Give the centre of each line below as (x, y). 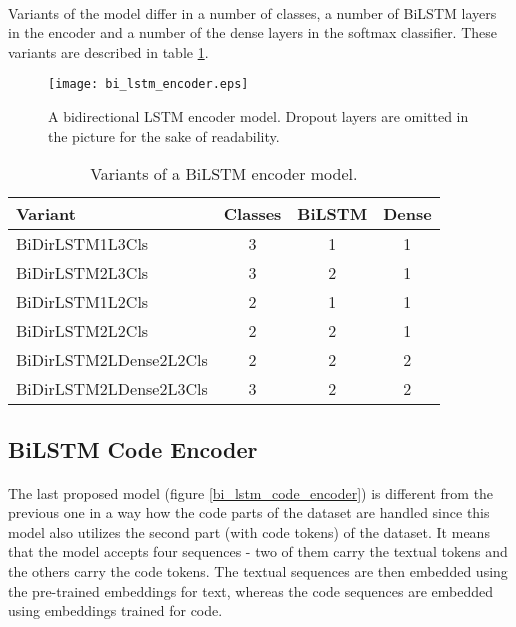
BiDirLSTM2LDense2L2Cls (112, 360)
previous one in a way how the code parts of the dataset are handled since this (249, 512)
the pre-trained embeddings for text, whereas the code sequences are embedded (251, 590)
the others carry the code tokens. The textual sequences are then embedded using (258, 570)
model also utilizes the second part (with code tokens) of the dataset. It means (249, 531)
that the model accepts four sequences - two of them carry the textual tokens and (258, 551)
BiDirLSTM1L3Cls (82, 244)
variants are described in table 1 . (108, 51)
